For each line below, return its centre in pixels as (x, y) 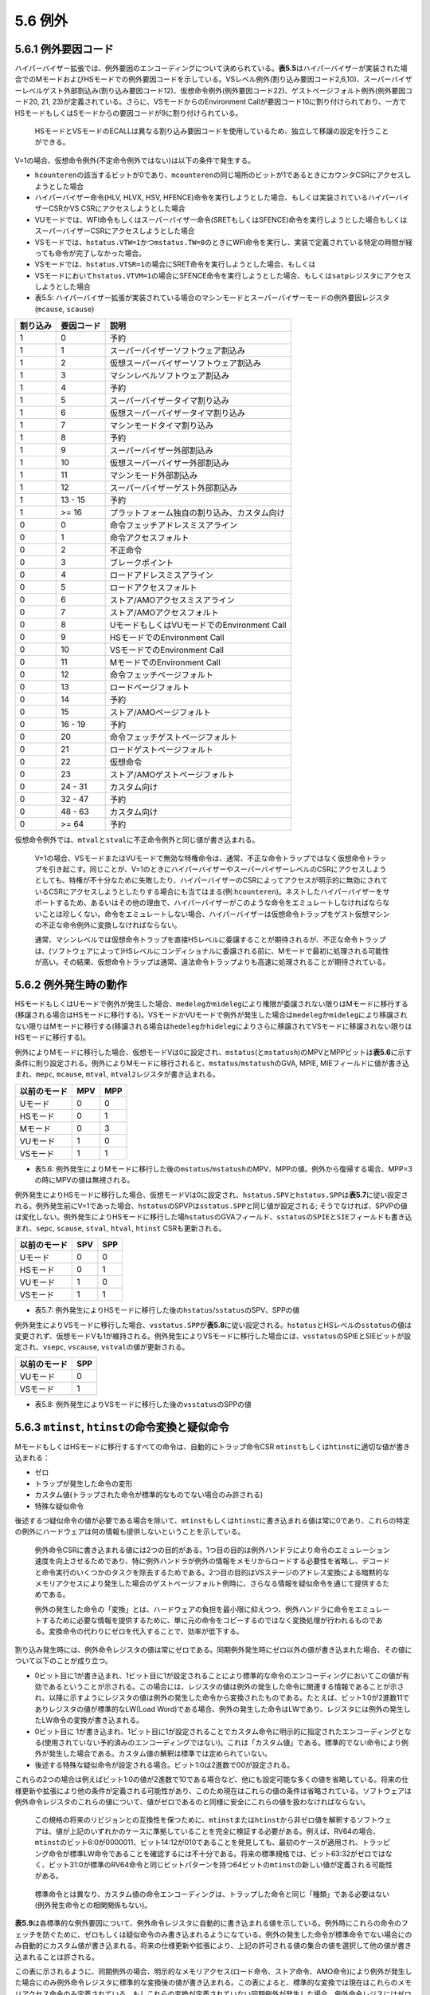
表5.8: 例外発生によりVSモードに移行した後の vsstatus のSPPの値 (143, 1404)
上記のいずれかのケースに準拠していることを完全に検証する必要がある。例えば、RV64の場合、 (224, 1831)
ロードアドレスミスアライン (162, 575)
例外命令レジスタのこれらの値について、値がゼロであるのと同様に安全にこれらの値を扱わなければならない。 (192, 1801)
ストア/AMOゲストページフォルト (172, 775)
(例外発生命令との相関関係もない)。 (93, 1905)
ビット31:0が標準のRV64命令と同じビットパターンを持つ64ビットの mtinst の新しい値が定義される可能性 (221, 1864)
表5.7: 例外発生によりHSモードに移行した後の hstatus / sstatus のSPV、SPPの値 (167, 1310)
